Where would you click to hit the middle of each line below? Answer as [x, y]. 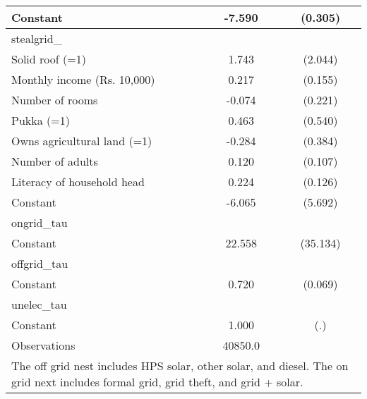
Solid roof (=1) [49, 59]
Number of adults [55, 161]
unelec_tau [39, 304]
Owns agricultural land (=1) [82, 141]
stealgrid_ [37, 38]
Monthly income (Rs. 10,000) [83, 79]
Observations [43, 345]
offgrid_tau [40, 263]
